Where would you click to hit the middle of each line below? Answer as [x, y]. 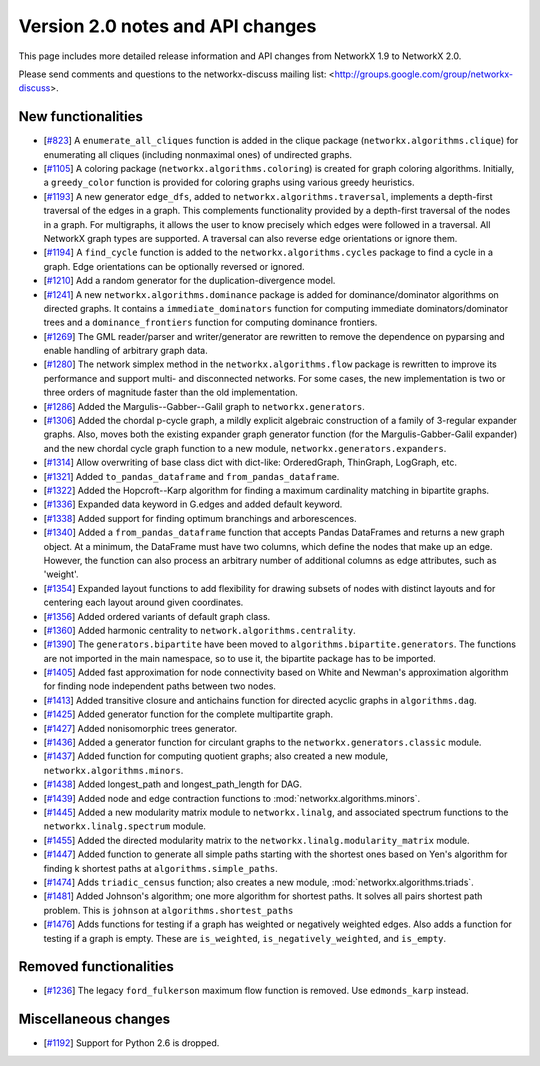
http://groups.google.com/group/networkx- [424, 74]
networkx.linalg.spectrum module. [125, 826]
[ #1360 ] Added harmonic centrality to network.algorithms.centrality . [200, 630]
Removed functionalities [96, 966]
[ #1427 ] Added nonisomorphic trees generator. [140, 728]
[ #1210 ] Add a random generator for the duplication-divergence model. [189, 281]
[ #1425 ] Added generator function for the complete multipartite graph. [188, 714]
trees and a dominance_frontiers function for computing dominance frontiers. [210, 322]
